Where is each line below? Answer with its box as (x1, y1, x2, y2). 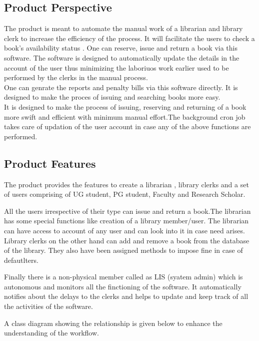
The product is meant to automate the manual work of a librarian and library (4, 23, 243, 34)
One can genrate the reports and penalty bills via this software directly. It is (4, 82, 238, 92)
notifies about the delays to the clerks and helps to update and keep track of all (4, 291, 248, 301)
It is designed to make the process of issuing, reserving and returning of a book (4, 101, 246, 112)
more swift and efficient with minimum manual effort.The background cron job (4, 111, 245, 122)
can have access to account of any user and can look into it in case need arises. (4, 225, 245, 235)
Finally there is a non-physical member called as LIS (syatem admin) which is (4, 271, 243, 282)
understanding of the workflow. (4, 327, 99, 338)
